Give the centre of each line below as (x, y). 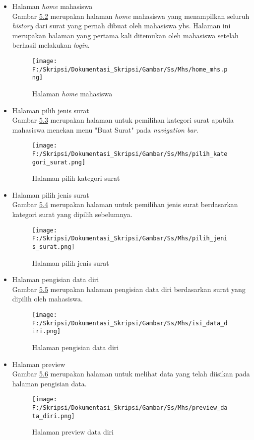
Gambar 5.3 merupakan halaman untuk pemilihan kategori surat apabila (123, 120)
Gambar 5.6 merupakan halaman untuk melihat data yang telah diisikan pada (131, 374)
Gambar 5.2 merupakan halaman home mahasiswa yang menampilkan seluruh (131, 16)
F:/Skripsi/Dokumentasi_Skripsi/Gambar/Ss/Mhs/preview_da (130, 408)
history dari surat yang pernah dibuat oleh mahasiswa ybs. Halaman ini (121, 26)
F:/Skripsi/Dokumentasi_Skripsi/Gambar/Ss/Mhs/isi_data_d (130, 323)
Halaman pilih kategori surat (76, 178)
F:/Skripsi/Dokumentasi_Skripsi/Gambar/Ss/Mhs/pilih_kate (130, 154)
